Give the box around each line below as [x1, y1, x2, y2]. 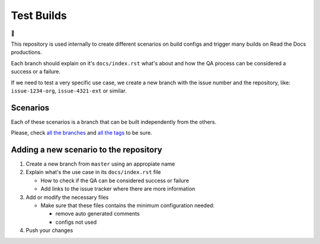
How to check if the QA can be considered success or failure [40, 177, 190, 184]
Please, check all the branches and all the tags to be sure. [11, 129, 152, 137]
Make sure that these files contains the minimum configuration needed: [40, 202, 215, 209]
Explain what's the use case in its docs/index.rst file [25, 169, 161, 176]
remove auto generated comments [55, 210, 140, 217]
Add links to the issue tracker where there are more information [40, 185, 196, 192]
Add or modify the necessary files [25, 194, 109, 201]
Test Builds [11, 9, 68, 22]
